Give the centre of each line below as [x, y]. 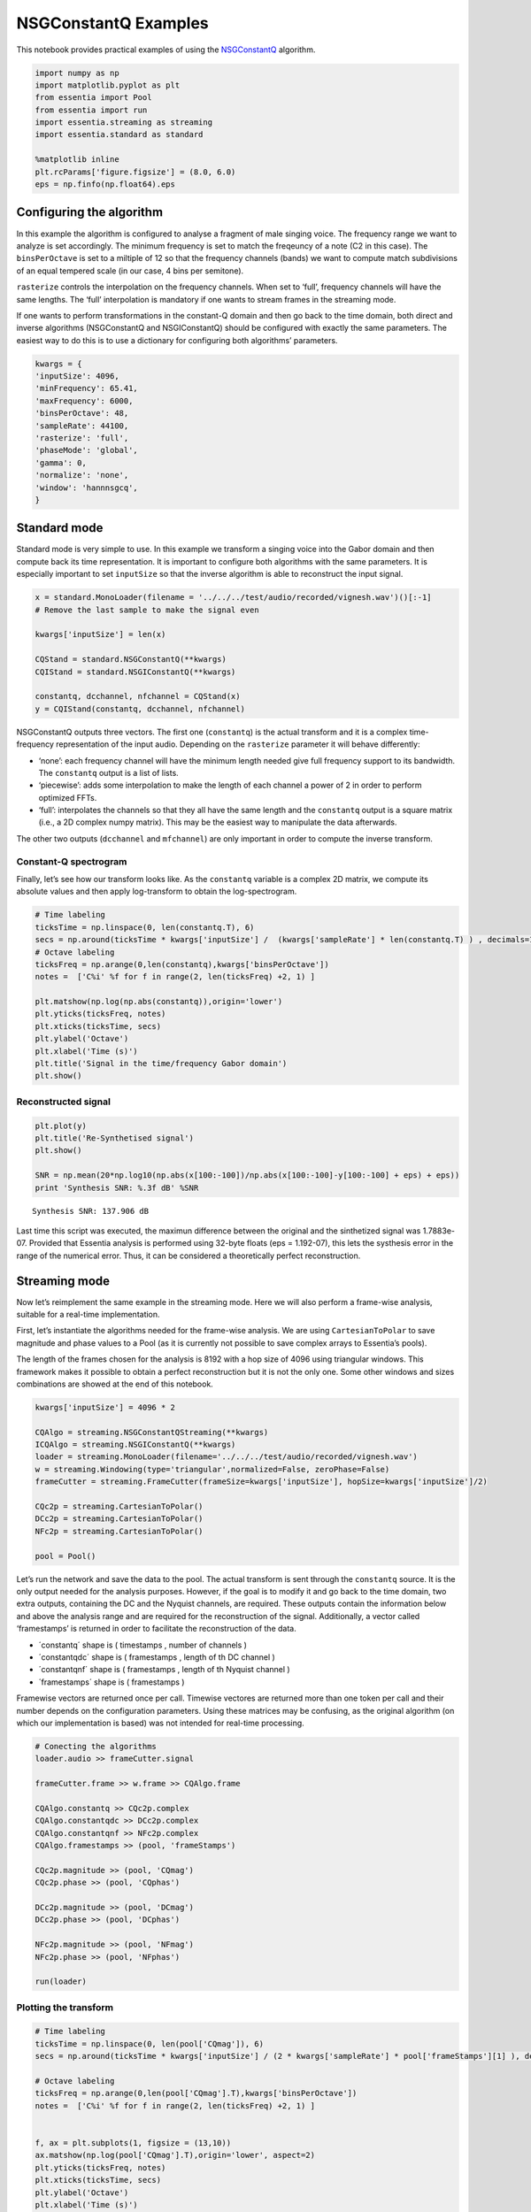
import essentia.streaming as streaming [123, 123]
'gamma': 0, [61, 463]
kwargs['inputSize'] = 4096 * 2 [105, 1407]
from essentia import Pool [93, 98]
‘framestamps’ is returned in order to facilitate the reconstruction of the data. [156, 1629]
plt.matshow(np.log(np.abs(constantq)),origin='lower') [159, 1002]
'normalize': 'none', [82, 475]
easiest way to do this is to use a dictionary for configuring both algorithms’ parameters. [177, 340]
